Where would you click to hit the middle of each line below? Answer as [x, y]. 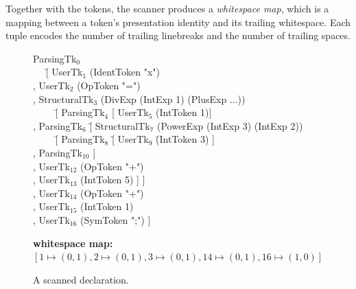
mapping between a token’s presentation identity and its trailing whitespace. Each [178, 22]
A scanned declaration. [81, 279]
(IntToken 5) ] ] [113, 180]
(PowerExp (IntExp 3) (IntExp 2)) [230, 125]
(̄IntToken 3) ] [185, 139]
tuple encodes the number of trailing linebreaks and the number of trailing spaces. [178, 35]
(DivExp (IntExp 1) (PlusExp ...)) [173, 99]
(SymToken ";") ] [116, 219]
